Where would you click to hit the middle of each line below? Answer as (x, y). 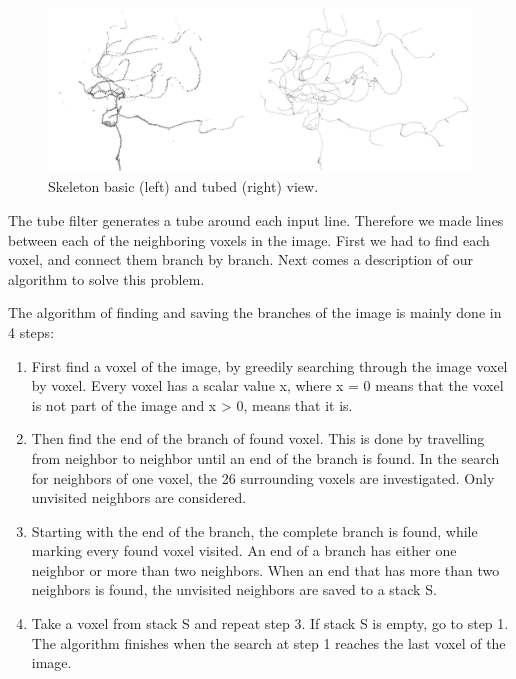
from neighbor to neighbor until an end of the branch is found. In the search (265, 457)
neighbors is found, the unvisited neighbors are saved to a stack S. (234, 589)
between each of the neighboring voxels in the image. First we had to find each (249, 239)
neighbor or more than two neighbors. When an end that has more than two (265, 569)
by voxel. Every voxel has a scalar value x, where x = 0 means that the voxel (267, 385)
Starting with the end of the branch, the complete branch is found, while (254, 530)
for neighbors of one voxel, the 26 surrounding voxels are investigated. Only (263, 477)
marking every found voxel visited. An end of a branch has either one (244, 550)
